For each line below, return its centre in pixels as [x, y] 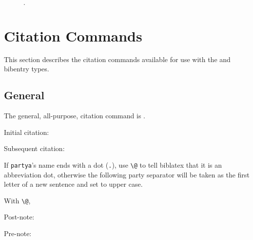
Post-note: [19, 217]
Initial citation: [27, 132]
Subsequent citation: [34, 148]
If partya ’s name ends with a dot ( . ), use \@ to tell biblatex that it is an [113, 164]
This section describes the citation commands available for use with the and [117, 59]
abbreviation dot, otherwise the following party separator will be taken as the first [127, 174]
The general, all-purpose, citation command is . [75, 116]
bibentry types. [27, 69]
